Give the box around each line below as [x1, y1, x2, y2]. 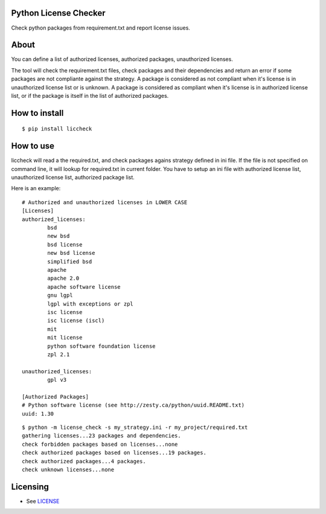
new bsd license [47, 249, 95, 257]
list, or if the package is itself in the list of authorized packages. [11, 92, 169, 99]
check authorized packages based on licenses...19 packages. [22, 449, 206, 456]
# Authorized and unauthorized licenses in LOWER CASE [22, 199, 188, 205]
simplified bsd [47, 258, 92, 265]
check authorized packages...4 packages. [22, 458, 146, 464]
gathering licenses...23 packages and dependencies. [22, 432, 181, 439]
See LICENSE [26, 497, 60, 504]
